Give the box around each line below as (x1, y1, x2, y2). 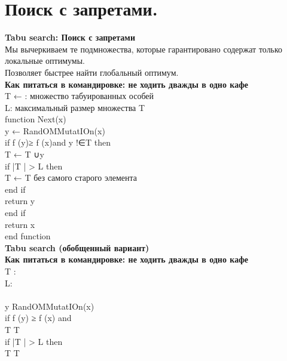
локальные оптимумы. (5, 54, 85, 67)
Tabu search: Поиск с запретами (5, 31, 135, 44)
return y (5, 195, 35, 207)
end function (5, 230, 51, 242)
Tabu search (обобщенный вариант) (5, 241, 149, 254)
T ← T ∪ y (5, 148, 44, 161)
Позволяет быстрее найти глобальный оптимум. (5, 66, 179, 78)
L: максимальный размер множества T (5, 101, 145, 113)
